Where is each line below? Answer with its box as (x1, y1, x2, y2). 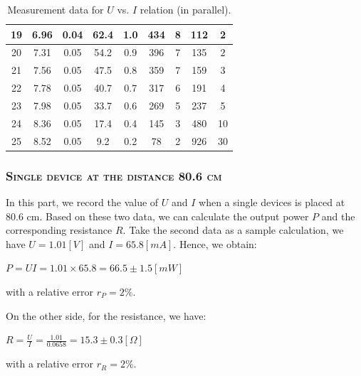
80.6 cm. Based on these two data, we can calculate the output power (6, 208, 309, 223)
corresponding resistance (6, 222, 113, 237)
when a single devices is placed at (199, 194, 345, 209)
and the (321, 208, 355, 223)
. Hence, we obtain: (173, 236, 257, 251)
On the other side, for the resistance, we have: (6, 308, 206, 323)
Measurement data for (7, 2, 104, 16)
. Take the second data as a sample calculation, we (122, 222, 344, 237)
